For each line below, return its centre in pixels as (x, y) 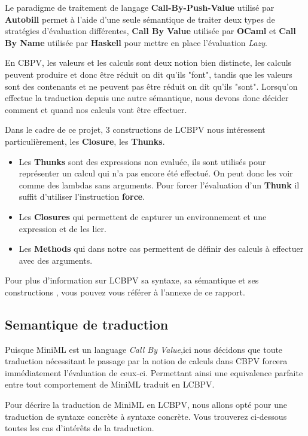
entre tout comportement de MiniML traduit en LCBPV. (110, 384)
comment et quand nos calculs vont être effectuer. (96, 109)
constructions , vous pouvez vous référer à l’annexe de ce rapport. (125, 292)
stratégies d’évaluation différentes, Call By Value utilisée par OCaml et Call (150, 31)
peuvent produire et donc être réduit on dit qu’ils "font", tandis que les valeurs (149, 74)
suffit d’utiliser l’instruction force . (82, 196)
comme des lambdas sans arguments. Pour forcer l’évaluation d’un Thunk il (159, 185)
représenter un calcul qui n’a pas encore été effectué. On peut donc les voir (156, 173)
